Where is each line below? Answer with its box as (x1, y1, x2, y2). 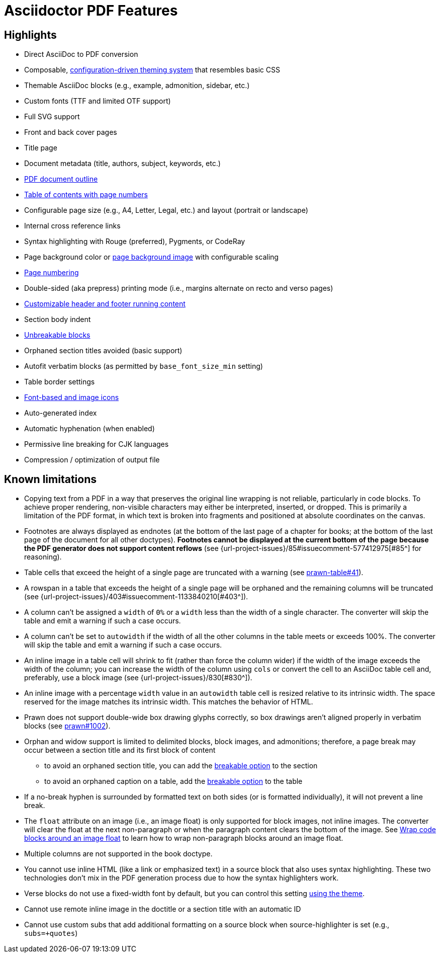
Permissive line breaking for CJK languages (24, 440, 169, 449)
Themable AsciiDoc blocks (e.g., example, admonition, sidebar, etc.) (24, 81, 250, 90)
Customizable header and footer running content (24, 299, 186, 308)
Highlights (4, 28, 57, 41)
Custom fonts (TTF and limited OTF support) (24, 97, 171, 106)
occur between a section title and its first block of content (24, 746, 216, 755)
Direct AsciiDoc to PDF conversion (24, 50, 138, 59)
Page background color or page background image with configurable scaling (24, 253, 279, 262)
